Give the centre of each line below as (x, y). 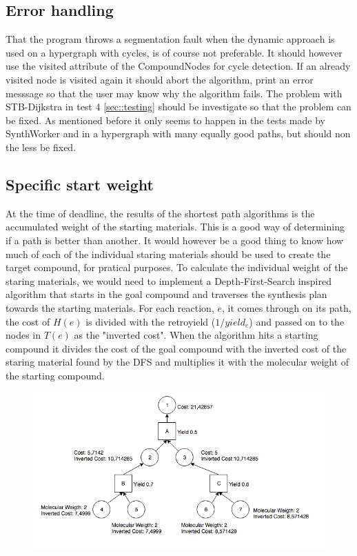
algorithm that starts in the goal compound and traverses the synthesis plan (166, 294)
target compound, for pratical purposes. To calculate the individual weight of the (177, 267)
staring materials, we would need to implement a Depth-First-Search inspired (169, 280)
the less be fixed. (41, 147)
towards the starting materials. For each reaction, (110, 307)
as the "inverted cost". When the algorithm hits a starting (196, 335)
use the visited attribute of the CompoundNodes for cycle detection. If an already (178, 66)
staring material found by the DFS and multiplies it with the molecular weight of (177, 362)
